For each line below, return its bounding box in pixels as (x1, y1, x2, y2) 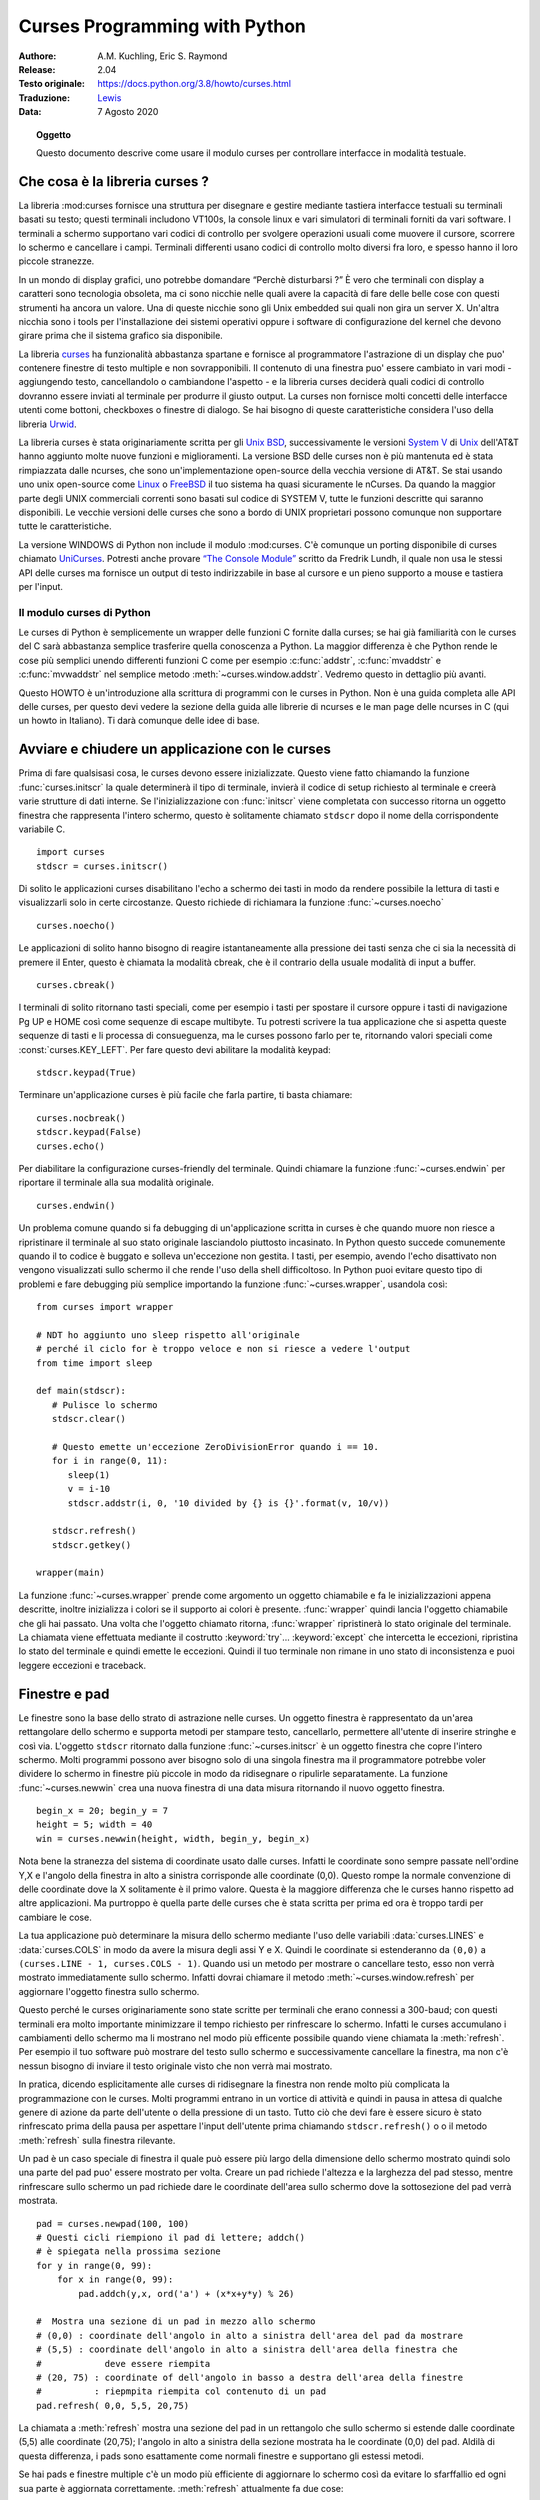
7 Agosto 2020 (97, 106, 159, 118)
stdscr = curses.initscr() (36, 860, 169, 872)
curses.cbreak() (36, 980, 116, 991)
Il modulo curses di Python (18, 605, 151, 619)
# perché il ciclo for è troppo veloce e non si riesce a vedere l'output (36, 1343, 411, 1355)
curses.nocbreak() (36, 1112, 127, 1124)
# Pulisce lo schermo (51, 1399, 158, 1410)
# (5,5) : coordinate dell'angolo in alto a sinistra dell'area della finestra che (36, 2344, 459, 2355)
